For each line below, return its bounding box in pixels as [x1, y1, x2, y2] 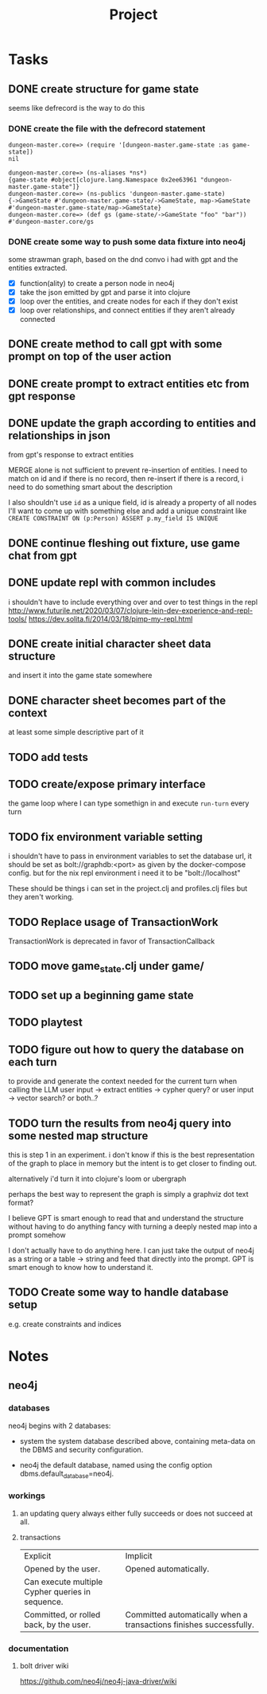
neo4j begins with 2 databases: [8, 1421, 111, 1430]
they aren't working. [8, 892, 74, 902]
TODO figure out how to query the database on [8, 1042, 245, 1057]
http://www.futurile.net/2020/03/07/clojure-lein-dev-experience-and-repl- [8, 606, 253, 615]
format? [8, 1198, 34, 1208]
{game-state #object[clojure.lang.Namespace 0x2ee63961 [8, 176, 197, 184]
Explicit [23, 1550, 52, 1561]
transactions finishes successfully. [125, 1619, 254, 1630]
